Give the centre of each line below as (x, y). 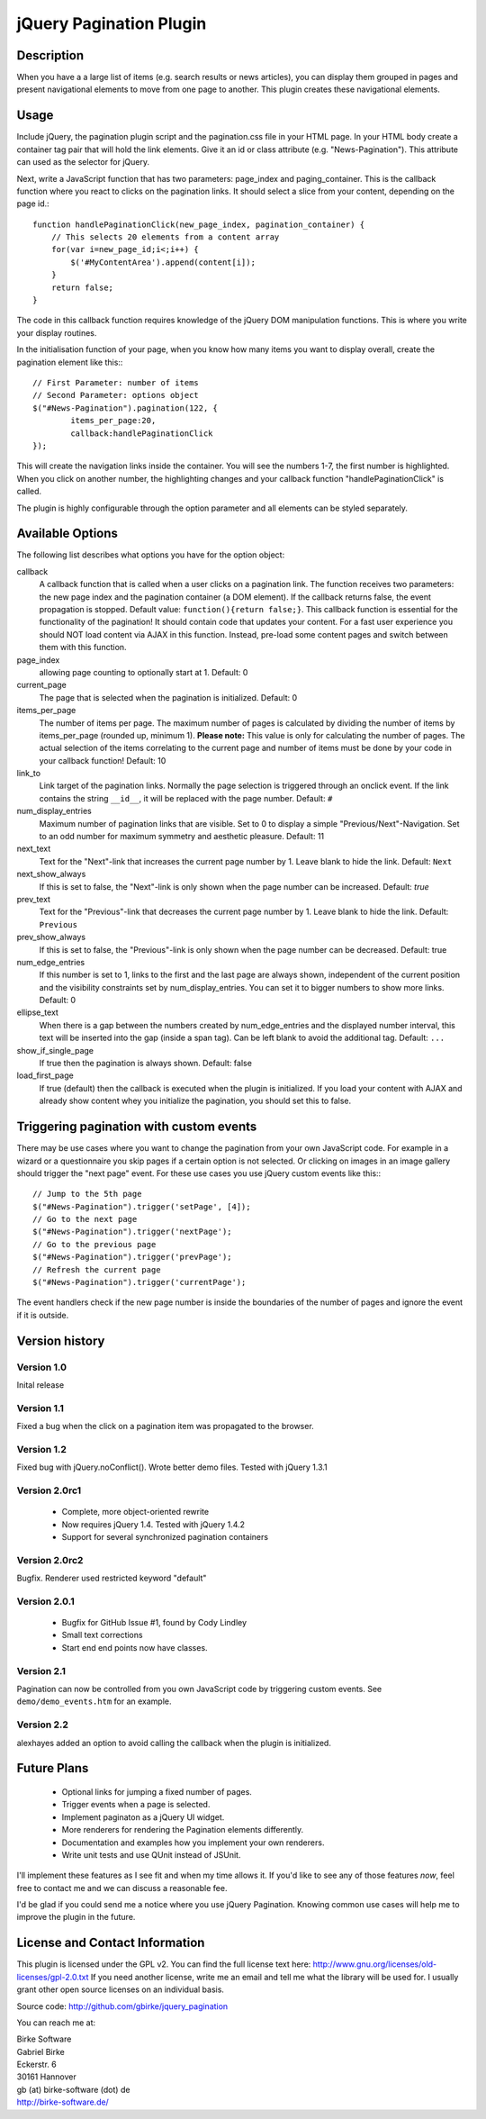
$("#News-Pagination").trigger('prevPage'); (133, 1257)
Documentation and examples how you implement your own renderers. (193, 1843)
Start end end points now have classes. (135, 1647)
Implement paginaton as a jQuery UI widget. (143, 1817)
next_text (34, 849)
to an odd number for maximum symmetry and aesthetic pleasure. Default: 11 (182, 837)
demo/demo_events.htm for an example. (94, 1701)
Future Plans (53, 1768)
